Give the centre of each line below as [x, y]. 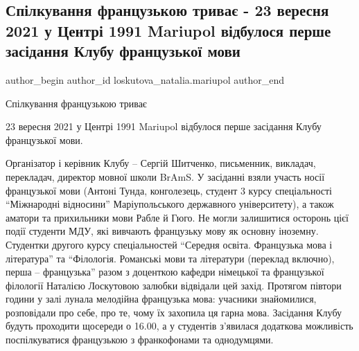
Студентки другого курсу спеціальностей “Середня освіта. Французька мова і [169, 244]
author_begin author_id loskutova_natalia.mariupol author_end [145, 79]
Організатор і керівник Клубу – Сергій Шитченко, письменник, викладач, [161, 163]
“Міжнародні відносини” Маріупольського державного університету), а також [170, 204]
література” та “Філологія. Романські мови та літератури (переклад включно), [170, 258]
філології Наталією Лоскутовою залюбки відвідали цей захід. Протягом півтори [174, 285]
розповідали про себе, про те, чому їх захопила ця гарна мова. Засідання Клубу [174, 312]
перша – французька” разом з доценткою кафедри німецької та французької [165, 272]
